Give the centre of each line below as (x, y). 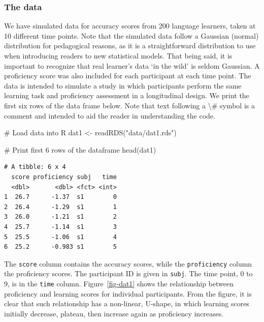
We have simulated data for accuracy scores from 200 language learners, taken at (130, 26)
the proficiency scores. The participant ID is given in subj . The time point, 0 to (128, 273)
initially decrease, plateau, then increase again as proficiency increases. (114, 313)
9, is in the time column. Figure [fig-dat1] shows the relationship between (119, 283)
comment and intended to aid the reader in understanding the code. (110, 115)
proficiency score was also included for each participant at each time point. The (128, 76)
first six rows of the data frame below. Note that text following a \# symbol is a (129, 105)
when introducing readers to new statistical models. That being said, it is (118, 55)
